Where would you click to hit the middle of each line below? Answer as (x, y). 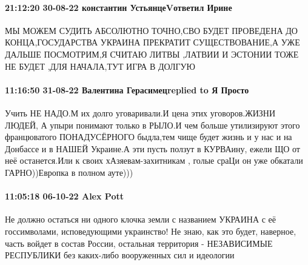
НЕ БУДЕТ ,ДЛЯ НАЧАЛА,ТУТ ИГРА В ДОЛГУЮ (100, 66)
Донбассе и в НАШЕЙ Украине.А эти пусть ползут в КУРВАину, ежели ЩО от (152, 148)
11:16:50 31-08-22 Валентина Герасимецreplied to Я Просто (127, 89)
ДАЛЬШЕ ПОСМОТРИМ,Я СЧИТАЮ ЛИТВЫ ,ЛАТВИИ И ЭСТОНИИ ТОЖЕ (152, 54)
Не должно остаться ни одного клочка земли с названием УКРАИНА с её (140, 219)
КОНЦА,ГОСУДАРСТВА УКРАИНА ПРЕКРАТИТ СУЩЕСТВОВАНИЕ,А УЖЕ (152, 42)
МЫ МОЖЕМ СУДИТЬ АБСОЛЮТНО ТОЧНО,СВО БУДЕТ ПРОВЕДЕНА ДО (151, 30)
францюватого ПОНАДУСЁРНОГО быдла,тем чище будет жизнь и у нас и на (149, 137)
